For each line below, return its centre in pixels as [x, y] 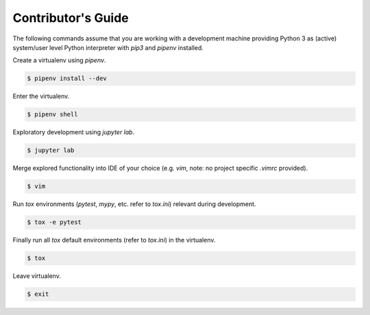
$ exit [38, 294]
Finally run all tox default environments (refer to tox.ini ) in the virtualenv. [114, 240]
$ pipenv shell [52, 114]
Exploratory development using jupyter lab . [74, 132]
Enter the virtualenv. [41, 97]
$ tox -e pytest [54, 222]
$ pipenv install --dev [67, 78]
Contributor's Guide [71, 18]
